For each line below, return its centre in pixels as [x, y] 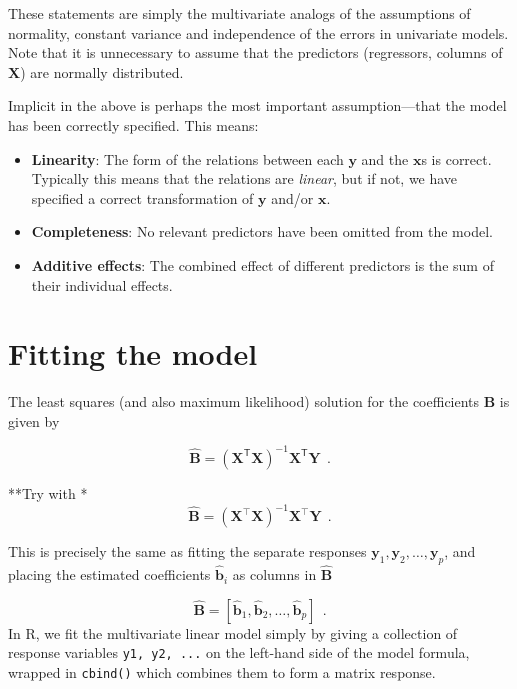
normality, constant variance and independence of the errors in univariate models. [258, 32]
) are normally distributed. [102, 71]
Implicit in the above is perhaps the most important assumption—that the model [257, 105]
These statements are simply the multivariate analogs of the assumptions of [239, 13]
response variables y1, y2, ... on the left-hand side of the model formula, [239, 652]
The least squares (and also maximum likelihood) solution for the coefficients [244, 401]
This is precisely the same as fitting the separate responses [187, 551]
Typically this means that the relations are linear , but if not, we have [244, 178]
